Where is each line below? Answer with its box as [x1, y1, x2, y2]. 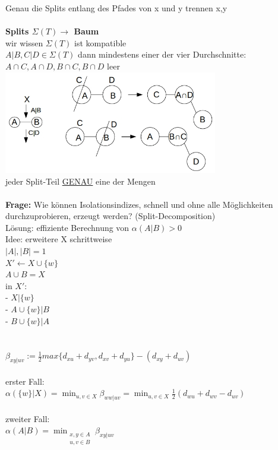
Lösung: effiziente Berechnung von [5, 221, 129, 233]
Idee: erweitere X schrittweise [5, 233, 112, 245]
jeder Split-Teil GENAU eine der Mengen [5, 175, 156, 187]
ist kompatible [74, 36, 127, 49]
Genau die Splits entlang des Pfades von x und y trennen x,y [5, 2, 228, 14]
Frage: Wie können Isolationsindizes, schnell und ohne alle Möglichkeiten [5, 198, 273, 210]
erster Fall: [5, 375, 45, 387]
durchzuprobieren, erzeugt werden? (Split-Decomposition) [5, 210, 216, 222]
